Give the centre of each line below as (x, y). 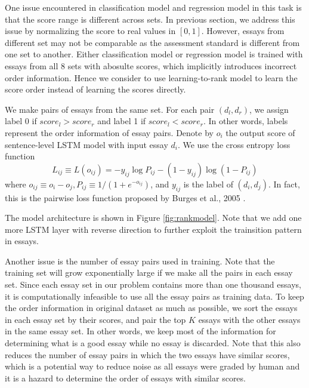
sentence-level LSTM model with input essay (86, 144)
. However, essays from (243, 31)
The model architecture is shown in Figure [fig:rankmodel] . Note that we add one (153, 218)
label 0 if (21, 121)
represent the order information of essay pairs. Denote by (109, 132)
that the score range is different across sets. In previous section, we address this (150, 19)
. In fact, (284, 184)
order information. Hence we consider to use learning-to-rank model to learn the (151, 77)
